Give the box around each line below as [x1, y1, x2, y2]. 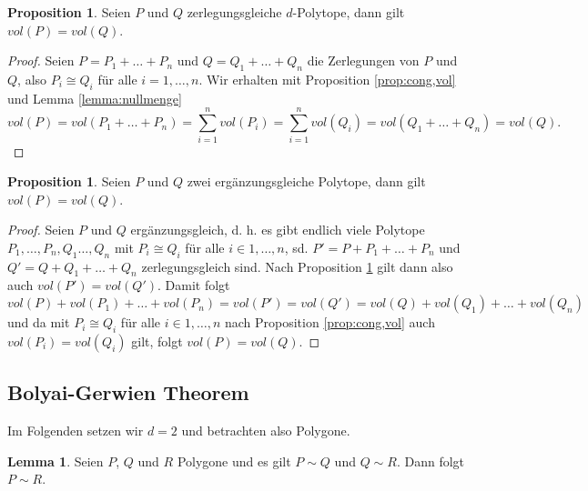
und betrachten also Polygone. [181, 421, 350, 440]
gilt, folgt [131, 331, 183, 350]
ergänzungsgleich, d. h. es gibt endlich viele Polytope [130, 220, 425, 239]
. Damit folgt [157, 276, 230, 295]
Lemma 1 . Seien [7, 451, 104, 470]
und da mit [7, 313, 70, 332]
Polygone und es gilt [177, 451, 291, 470]
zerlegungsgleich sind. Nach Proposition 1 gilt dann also [141, 256, 453, 276]
